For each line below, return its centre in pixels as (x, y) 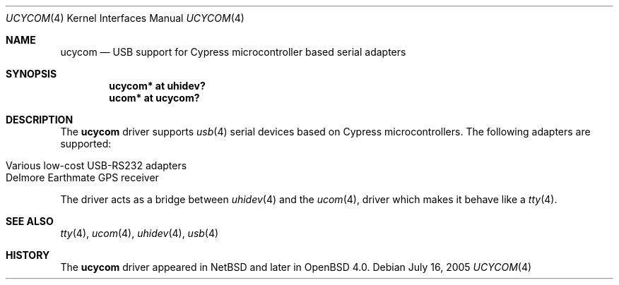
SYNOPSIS (31, 74)
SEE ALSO (30, 221)
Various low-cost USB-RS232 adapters (96, 165)
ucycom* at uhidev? (157, 86)
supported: (86, 144)
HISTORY (28, 255)
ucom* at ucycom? (154, 98)
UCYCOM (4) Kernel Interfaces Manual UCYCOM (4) (125, 18)
